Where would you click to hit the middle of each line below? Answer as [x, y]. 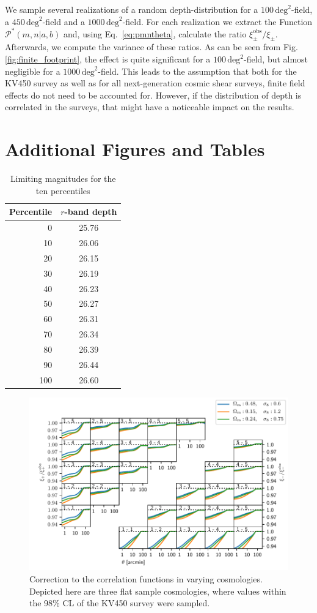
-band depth [91, 212]
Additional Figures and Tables [135, 149]
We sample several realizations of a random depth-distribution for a [132, 9]
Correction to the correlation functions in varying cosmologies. [146, 578]
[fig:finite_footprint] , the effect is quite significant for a [108, 59]
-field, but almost [276, 59]
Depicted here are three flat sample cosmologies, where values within [158, 591]
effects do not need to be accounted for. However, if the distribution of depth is [153, 95]
